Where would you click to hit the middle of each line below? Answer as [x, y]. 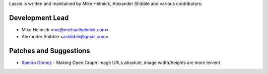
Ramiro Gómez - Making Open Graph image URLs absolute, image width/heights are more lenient [121, 63]
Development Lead [39, 18]
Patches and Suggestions [50, 51]
